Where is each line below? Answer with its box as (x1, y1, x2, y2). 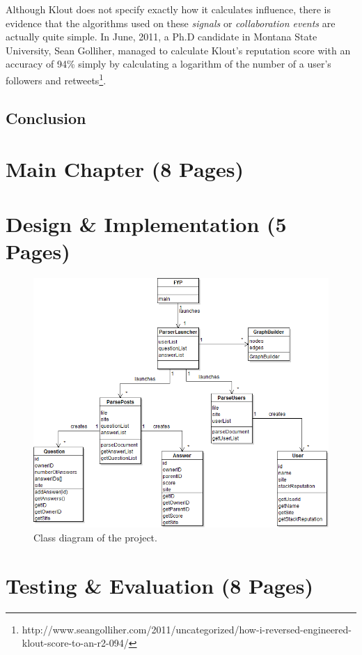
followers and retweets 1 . (6, 70, 107, 87)
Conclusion (6, 107, 86, 128)
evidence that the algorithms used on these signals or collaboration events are (6, 15, 336, 30)
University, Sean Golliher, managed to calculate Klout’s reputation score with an (6, 43, 351, 57)
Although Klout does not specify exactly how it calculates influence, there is (6, 2, 331, 16)
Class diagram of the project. (33, 530, 157, 545)
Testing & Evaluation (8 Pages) (6, 571, 313, 599)
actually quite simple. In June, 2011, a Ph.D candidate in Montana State (6, 29, 317, 44)
